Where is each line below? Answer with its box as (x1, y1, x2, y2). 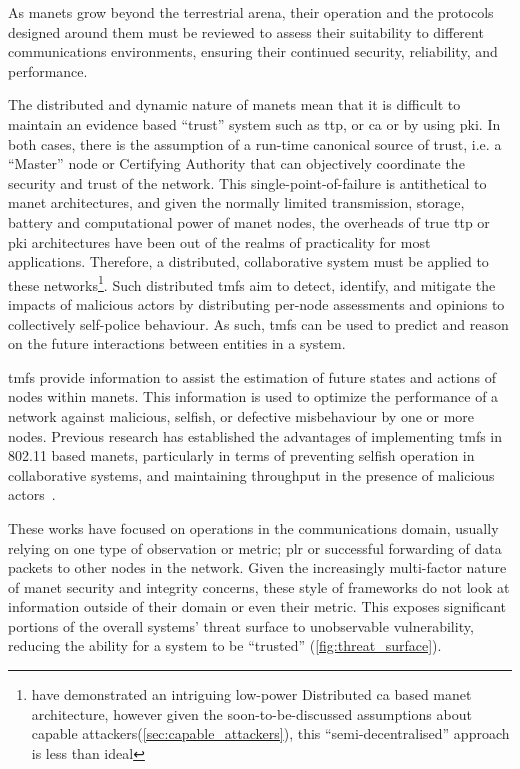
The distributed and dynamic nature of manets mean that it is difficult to (8, 94, 461, 115)
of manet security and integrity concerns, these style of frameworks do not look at (8, 576, 510, 597)
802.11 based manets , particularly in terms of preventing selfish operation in (8, 445, 475, 466)
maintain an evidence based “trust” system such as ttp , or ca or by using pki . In (8, 113, 501, 134)
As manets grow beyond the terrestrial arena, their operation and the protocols (8, 2, 494, 22)
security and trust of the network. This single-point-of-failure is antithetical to (8, 172, 487, 193)
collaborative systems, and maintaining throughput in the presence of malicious (8, 464, 495, 485)
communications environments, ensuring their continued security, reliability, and (8, 41, 498, 62)
